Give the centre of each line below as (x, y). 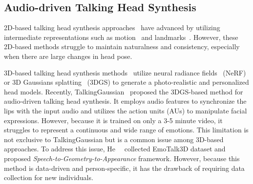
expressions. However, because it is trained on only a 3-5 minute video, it (113, 120)
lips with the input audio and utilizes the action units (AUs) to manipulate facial (126, 110)
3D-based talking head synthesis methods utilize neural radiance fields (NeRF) (125, 72)
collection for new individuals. (49, 177)
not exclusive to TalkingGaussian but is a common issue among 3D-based (114, 139)
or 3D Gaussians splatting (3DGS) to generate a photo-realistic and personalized (126, 82)
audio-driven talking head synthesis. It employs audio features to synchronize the (125, 101)
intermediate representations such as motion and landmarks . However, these (121, 37)
